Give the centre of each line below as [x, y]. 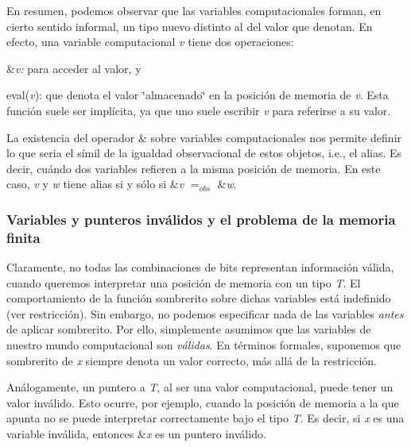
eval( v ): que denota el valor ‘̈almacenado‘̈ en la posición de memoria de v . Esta [198, 95]
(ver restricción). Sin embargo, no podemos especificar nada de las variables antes [205, 313]
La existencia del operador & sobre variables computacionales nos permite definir [204, 137]
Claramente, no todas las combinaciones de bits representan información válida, [200, 267]
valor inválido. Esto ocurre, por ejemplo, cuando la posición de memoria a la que [203, 402]
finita [23, 237]
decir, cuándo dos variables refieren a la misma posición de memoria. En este [194, 168]
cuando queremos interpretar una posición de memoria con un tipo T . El [184, 282]
